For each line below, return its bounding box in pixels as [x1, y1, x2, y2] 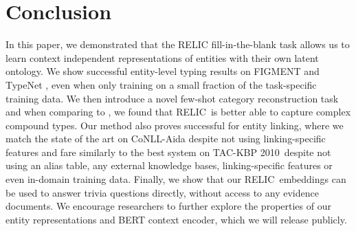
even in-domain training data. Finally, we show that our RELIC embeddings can [5, 172, 346, 186]
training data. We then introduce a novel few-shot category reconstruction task [5, 91, 339, 105]
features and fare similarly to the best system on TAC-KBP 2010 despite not [5, 144, 331, 159]
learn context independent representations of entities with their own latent [5, 50, 319, 65]
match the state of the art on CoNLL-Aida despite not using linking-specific [5, 131, 326, 146]
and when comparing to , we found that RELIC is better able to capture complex [5, 104, 351, 119]
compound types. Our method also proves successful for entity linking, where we [5, 118, 344, 132]
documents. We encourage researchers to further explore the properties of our [5, 199, 331, 213]
